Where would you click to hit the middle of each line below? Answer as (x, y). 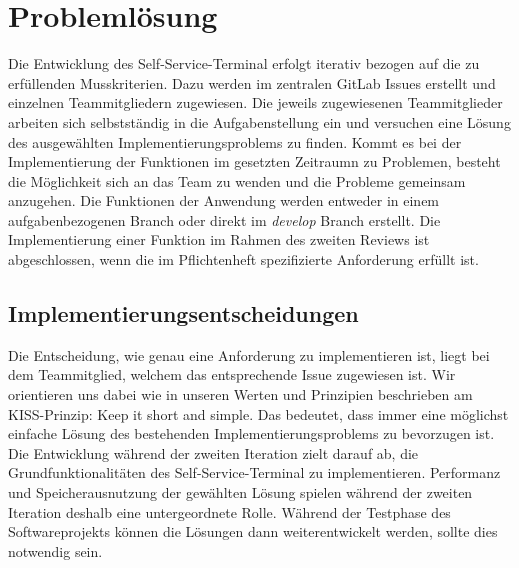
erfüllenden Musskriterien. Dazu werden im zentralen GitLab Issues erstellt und (252, 82)
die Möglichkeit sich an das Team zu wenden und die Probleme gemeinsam (237, 180)
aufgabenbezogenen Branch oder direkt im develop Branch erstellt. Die (224, 219)
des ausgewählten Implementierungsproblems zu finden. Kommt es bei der (235, 141)
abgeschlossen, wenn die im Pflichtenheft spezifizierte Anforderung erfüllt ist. (243, 259)
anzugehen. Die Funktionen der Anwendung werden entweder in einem (224, 200)
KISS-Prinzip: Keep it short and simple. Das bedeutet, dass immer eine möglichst (258, 413)
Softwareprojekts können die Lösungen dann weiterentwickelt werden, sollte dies (253, 531)
